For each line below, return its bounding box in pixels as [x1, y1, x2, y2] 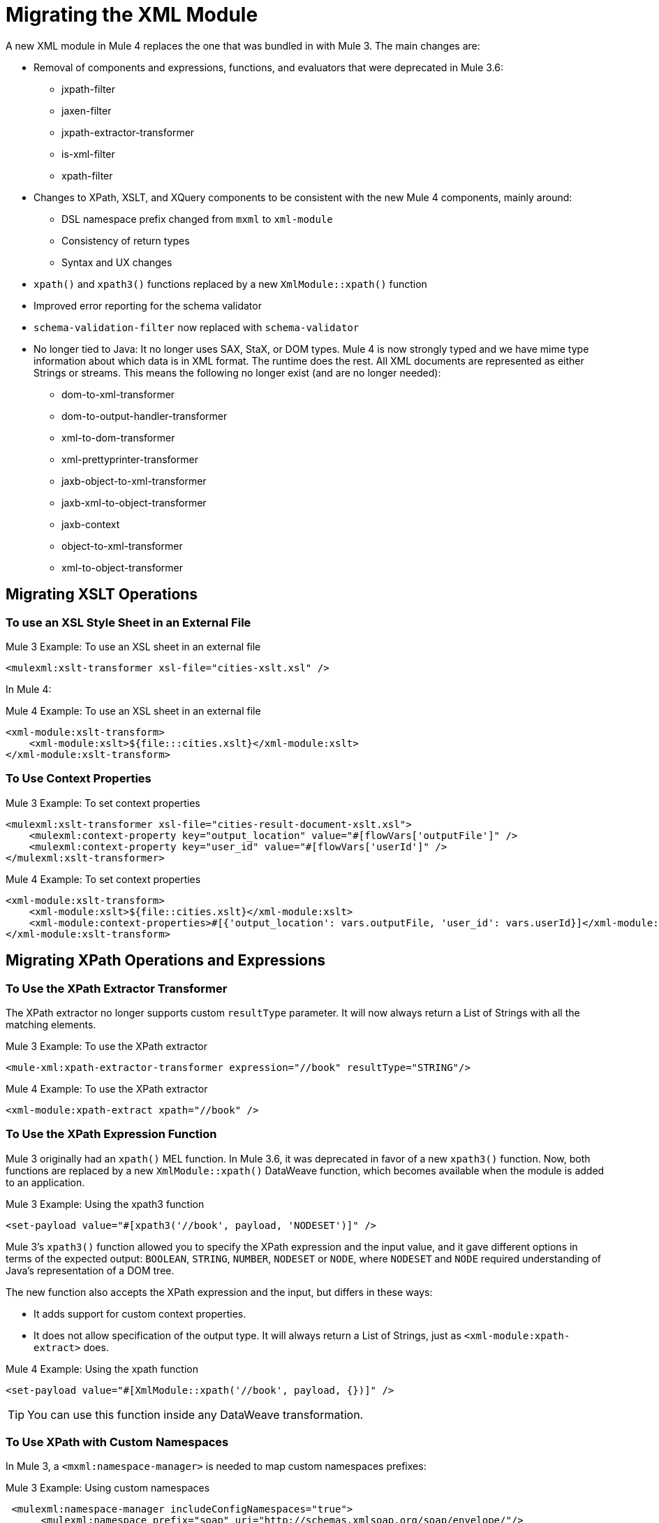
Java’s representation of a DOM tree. [6, 1264, 175, 1276]
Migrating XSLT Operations [6, 585, 198, 604]
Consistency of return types [61, 234, 190, 247]
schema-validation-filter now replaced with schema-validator [34, 321, 360, 333]
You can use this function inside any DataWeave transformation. [27, 1407, 364, 1422]
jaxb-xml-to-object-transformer [61, 496, 207, 509]
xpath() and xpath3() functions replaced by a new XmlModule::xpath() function [34, 277, 427, 290]
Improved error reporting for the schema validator [34, 299, 262, 312]
